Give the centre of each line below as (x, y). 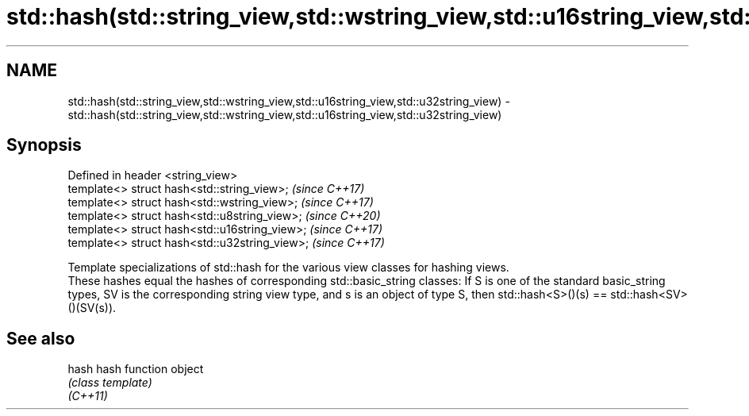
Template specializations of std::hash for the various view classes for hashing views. (288, 268)
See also (41, 338)
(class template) (110, 383)
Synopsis (44, 145)
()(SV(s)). (92, 308)
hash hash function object (136, 369)
